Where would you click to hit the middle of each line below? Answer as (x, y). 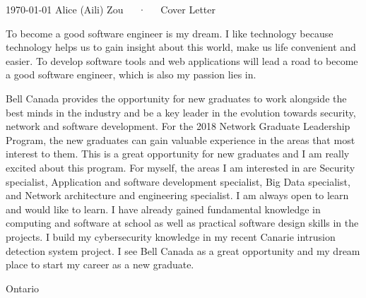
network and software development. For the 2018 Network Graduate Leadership (178, 126)
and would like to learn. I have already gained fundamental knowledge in (163, 209)
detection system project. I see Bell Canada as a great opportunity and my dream (183, 250)
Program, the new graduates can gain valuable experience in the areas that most (181, 139)
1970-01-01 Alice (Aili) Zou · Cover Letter (111, 9)
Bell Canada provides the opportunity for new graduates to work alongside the (176, 98)
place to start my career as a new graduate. (100, 264)
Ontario (23, 288)
